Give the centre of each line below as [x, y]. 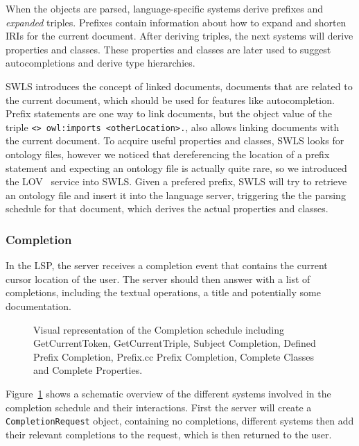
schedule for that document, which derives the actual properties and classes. [167, 208]
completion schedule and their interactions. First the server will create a [159, 407]
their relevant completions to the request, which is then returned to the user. [169, 434]
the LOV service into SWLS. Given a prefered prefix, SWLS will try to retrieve [176, 181]
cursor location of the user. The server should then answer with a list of [158, 278]
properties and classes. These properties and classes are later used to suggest [168, 49]
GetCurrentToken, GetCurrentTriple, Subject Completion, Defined [175, 343]
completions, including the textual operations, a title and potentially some [163, 292]
